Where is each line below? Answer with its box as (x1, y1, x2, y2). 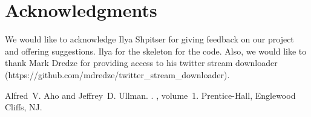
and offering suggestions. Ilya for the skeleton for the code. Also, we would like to (5, 44, 307, 57)
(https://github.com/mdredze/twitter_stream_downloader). (5, 68, 230, 81)
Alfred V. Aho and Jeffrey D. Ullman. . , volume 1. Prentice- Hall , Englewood (5, 89, 296, 101)
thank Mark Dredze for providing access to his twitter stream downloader (5, 56, 278, 69)
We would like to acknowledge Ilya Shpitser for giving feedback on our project (5, 33, 294, 45)
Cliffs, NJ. (5, 101, 42, 113)
